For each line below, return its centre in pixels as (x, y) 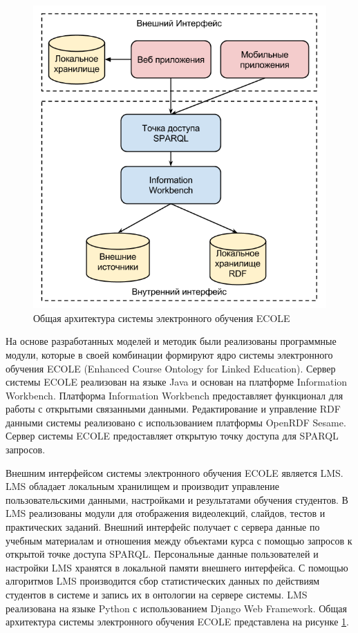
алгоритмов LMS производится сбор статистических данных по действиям (163, 581)
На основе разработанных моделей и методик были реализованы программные (171, 341)
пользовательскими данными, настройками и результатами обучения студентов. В (177, 499)
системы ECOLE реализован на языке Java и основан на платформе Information (177, 382)
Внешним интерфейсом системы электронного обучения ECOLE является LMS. (175, 472)
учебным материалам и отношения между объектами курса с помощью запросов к (179, 540)
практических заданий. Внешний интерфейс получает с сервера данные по (163, 527)
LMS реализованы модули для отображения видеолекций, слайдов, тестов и (166, 513)
